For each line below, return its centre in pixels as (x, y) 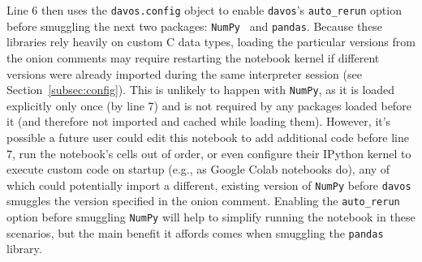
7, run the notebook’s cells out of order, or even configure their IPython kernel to (209, 153)
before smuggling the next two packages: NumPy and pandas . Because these (195, 26)
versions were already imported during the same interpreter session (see (184, 73)
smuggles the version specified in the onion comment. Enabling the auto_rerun (203, 201)
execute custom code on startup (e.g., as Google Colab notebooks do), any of (198, 169)
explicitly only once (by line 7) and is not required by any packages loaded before (209, 105)
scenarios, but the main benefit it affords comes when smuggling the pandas (195, 232)
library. (24, 249)
